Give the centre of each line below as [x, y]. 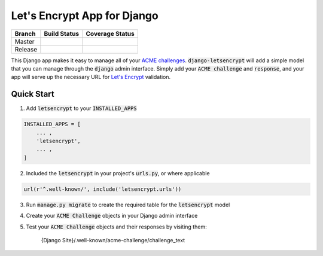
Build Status [62, 33]
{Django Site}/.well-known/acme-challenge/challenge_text [113, 240]
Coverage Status [110, 33]
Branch [25, 33]
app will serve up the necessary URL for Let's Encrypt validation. [91, 77]
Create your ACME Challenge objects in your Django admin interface [112, 216]
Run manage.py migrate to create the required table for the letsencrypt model [128, 205]
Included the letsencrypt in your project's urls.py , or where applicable [118, 173]
